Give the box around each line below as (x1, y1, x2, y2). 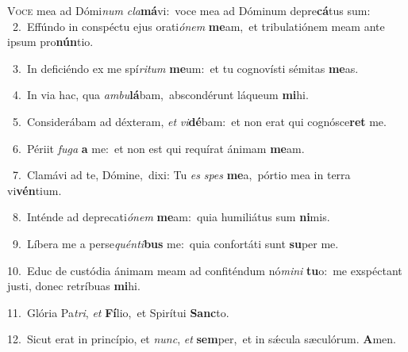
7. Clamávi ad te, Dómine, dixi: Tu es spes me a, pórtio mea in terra (12, 166, 351, 183)
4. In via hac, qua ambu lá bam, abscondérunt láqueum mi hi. (12, 86, 309, 103)
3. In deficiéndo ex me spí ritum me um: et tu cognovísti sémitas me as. (12, 59, 359, 76)
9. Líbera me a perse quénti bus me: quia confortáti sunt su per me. (12, 235, 339, 251)
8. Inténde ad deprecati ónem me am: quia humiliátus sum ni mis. (12, 209, 330, 225)
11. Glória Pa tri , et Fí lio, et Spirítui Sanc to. (7, 304, 229, 320)
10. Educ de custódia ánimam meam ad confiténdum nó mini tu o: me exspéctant (7, 262, 402, 278)
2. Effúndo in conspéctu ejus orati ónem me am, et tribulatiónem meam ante (12, 17, 385, 34)
